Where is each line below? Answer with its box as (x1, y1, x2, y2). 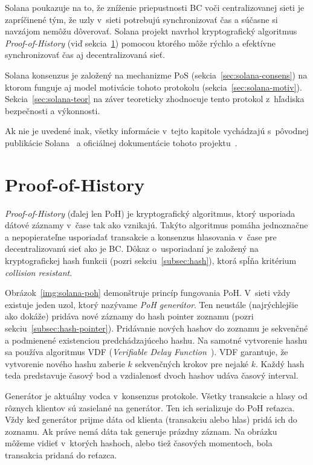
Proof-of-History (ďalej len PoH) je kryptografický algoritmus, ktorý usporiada (5, 207, 295, 219)
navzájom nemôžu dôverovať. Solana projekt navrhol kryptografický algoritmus (5, 25, 297, 37)
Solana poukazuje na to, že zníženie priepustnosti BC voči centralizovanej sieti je (5, 1, 305, 13)
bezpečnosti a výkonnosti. (5, 104, 100, 117)
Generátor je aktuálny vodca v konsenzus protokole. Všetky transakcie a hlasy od (5, 389, 308, 402)
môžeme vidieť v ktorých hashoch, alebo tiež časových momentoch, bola (5, 437, 273, 449)
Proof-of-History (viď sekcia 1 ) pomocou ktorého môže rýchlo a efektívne (5, 36, 276, 49)
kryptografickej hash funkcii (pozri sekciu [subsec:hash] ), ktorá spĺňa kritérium (5, 254, 297, 267)
